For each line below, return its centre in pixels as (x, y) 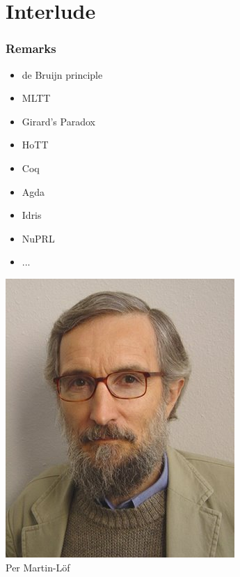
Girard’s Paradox (58, 121)
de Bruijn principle (62, 74)
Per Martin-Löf (38, 567)
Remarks (31, 48)
